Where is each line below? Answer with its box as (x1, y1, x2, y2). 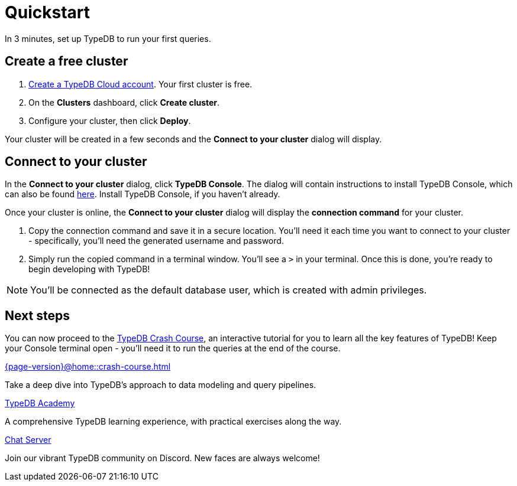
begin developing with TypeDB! (28, 264, 150, 275)
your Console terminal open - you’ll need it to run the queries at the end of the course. (5, 343, 341, 354)
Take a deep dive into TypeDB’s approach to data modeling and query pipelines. (5, 380, 316, 390)
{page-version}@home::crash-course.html (5, 361, 171, 372)
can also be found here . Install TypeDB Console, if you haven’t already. (5, 189, 280, 200)
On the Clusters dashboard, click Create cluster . (28, 97, 220, 107)
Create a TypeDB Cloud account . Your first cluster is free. (28, 79, 253, 89)
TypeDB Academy (5, 398, 75, 409)
